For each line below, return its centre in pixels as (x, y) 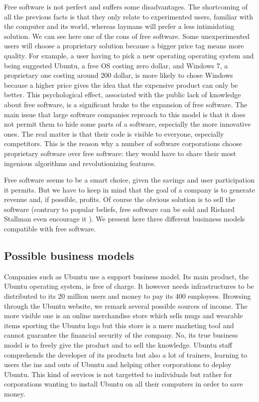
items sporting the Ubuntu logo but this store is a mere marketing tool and (119, 325)
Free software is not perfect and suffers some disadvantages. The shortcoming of (126, 6)
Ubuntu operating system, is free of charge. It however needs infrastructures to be (129, 286)
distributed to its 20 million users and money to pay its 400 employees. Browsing (128, 296)
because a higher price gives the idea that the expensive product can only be (121, 85)
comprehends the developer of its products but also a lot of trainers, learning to (126, 354)
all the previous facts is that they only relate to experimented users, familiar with (129, 16)
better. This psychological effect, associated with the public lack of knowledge (123, 95)
